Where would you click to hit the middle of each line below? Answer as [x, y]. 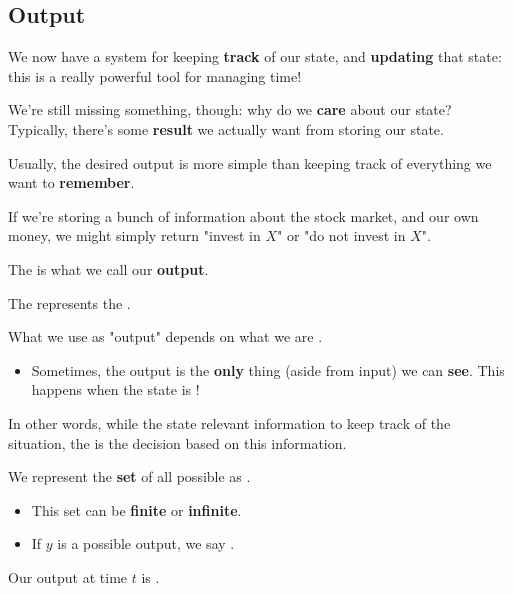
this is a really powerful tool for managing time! [155, 75]
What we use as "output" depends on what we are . [165, 336]
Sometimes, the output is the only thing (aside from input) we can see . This [268, 369]
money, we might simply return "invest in [134, 235]
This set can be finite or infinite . [136, 509]
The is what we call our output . [108, 268]
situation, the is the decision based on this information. [177, 442]
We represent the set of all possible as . [129, 476]
